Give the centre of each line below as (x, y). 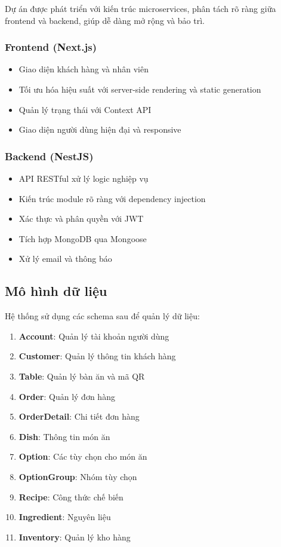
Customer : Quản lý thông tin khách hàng (97, 356)
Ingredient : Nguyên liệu (65, 517)
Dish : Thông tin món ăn (64, 436)
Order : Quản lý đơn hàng (67, 396)
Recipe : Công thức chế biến (71, 496)
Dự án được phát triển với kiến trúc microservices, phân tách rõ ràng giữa (140, 8)
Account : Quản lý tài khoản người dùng (94, 336)
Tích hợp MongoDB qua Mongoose (83, 238)
